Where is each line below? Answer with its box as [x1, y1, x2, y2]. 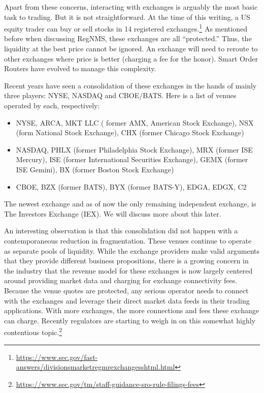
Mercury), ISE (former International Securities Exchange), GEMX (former [16, 154, 248, 165]
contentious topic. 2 [4, 325, 62, 337]
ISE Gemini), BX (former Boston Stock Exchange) [16, 164, 174, 174]
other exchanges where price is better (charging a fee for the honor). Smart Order [4, 53, 258, 64]
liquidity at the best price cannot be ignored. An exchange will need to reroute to [4, 43, 258, 54]
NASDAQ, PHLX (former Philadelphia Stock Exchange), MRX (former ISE [16, 144, 253, 155]
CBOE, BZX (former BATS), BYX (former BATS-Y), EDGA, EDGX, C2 [16, 181, 247, 192]
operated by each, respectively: [4, 100, 100, 110]
